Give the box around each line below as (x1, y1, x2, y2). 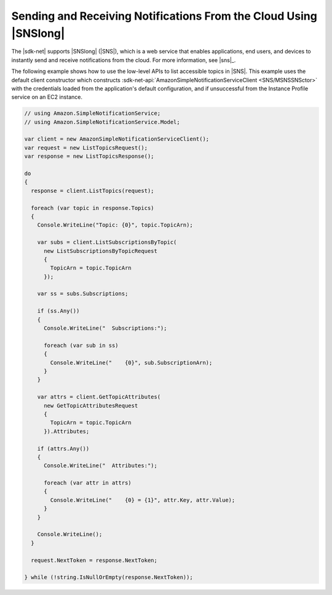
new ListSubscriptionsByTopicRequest (44, 247, 158, 254)
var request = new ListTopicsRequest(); (24, 144, 148, 151)
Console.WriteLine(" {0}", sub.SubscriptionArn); (50, 359, 213, 366)
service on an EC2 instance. (11, 93, 83, 101)
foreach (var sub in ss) (44, 341, 119, 349)
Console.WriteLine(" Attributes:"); (44, 462, 158, 469)
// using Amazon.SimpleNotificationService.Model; (24, 119, 181, 125)
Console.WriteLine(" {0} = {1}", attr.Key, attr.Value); (50, 496, 235, 504)
